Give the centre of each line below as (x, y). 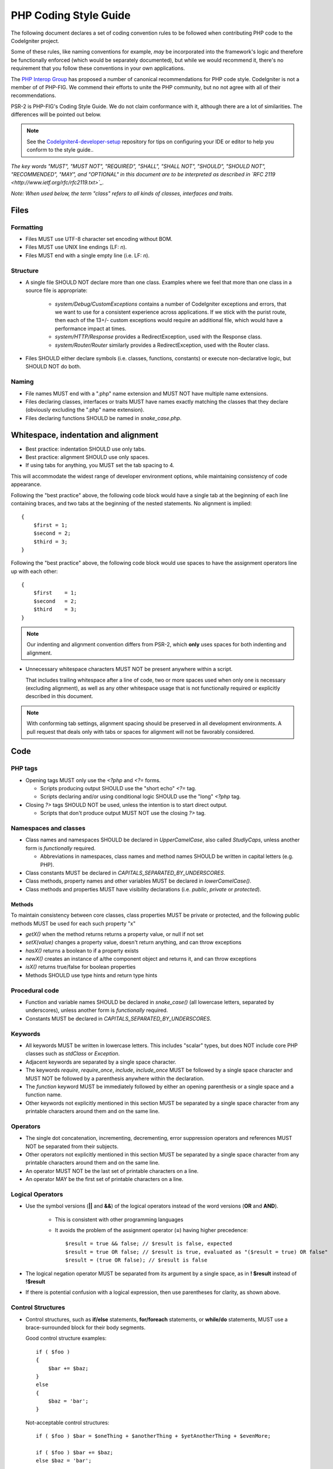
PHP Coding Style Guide (71, 15)
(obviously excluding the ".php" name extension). (85, 410)
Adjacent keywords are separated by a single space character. (101, 1062)
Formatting (27, 227)
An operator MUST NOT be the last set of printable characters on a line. (112, 1171)
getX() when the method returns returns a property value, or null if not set (115, 934)
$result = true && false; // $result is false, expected (149, 1244)
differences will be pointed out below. (56, 115)
